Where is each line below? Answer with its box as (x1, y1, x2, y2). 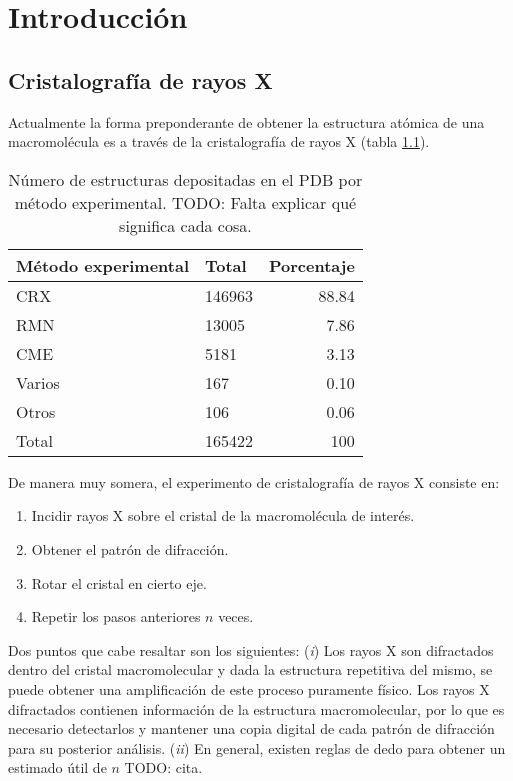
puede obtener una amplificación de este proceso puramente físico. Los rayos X (8, 678, 490, 699)
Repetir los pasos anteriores (31, 606, 201, 627)
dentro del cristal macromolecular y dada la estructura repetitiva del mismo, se (8, 659, 493, 680)
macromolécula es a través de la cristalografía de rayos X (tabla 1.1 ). (8, 131, 430, 152)
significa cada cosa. (119, 213, 252, 237)
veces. (218, 606, 254, 627)
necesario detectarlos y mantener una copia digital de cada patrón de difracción (8, 718, 495, 739)
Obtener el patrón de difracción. (31, 538, 229, 559)
